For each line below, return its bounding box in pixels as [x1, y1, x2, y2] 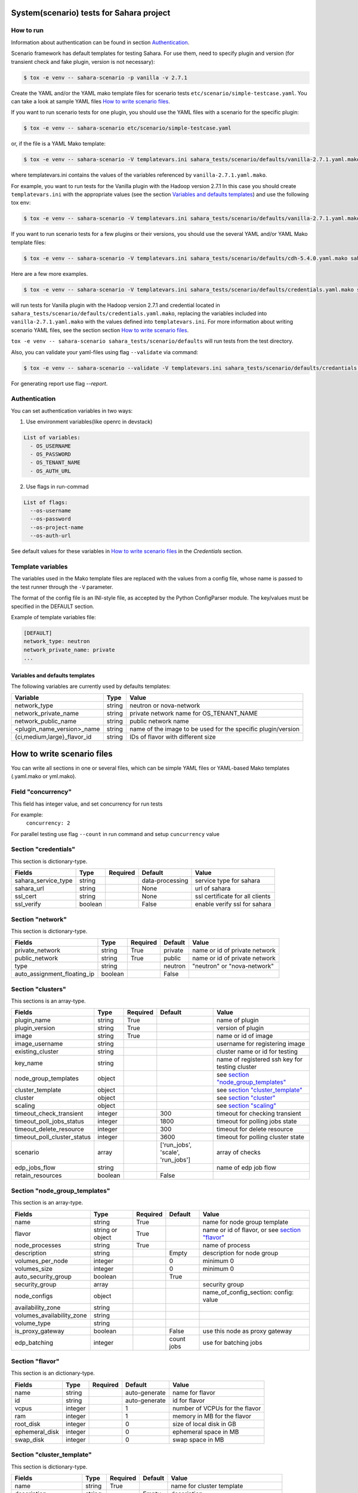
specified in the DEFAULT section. [11, 603, 95, 610]
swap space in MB [172, 1435, 224, 1443]
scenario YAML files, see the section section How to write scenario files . [11, 326, 189, 334]
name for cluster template [171, 1482, 243, 1490]
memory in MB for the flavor [172, 1412, 252, 1420]
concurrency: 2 [26, 820, 71, 827]
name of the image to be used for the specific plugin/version [129, 725, 300, 733]
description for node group [202, 1249, 279, 1257]
